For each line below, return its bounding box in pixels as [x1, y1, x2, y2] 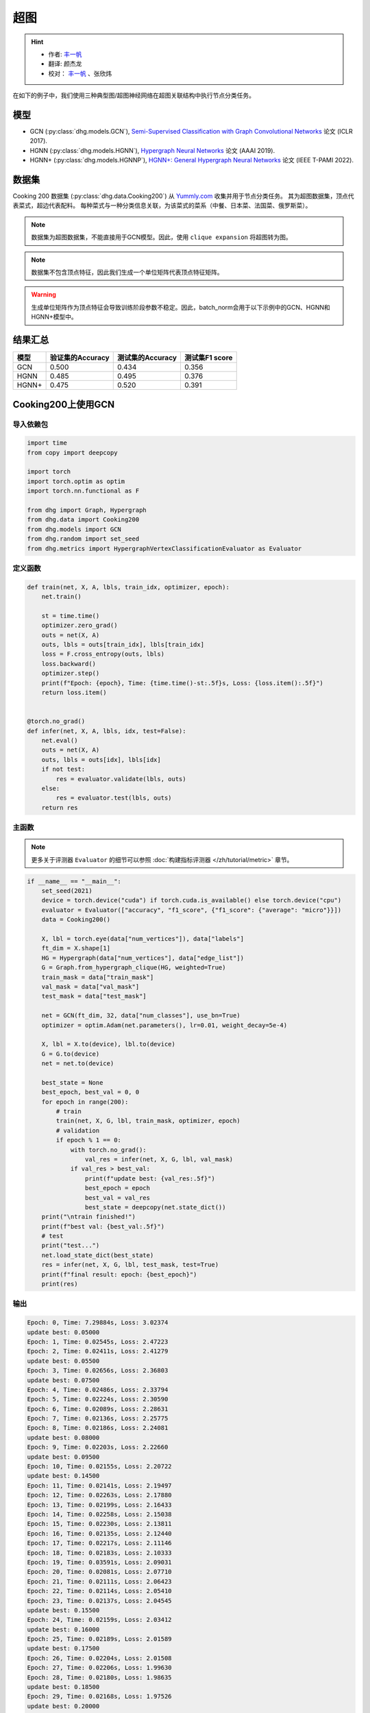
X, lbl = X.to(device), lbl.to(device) [41, 1040, 176, 1048]
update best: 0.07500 [27, 1376, 100, 1384]
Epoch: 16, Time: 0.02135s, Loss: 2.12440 [27, 1529, 172, 1538]
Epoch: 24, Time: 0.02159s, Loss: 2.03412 [27, 1616, 172, 1624]
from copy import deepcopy [27, 449, 118, 456]
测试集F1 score [184, 353, 233, 362]
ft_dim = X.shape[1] [41, 944, 111, 952]
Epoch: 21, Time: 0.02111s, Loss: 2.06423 [27, 1577, 172, 1586]
